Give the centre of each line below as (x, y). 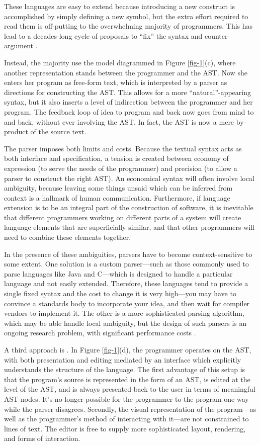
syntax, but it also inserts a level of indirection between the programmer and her (128, 102)
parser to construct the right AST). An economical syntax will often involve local (129, 178)
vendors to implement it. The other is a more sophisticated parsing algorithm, (124, 313)
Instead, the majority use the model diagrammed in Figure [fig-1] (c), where (120, 62)
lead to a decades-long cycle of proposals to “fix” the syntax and (103, 35)
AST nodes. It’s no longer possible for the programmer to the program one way (126, 398)
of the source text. (58, 131)
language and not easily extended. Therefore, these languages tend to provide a (126, 283)
